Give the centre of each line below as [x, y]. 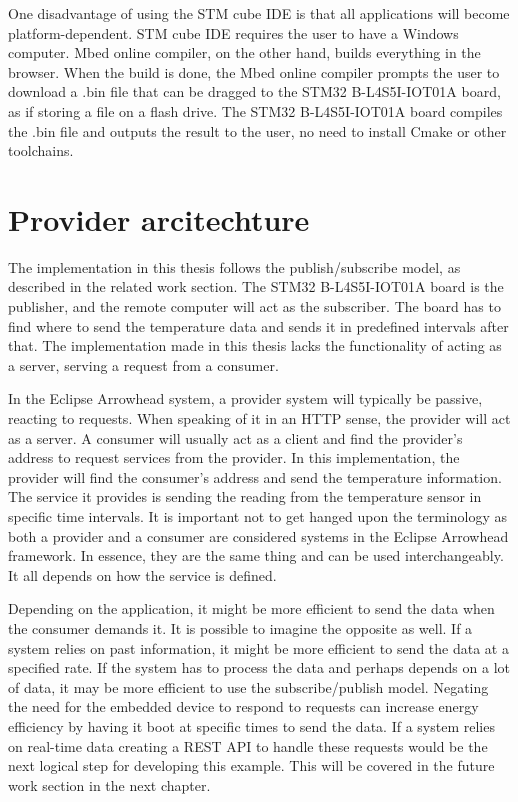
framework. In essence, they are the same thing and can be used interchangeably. [256, 555]
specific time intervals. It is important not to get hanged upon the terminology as [257, 516]
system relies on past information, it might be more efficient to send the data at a [258, 647]
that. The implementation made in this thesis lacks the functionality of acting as [255, 345]
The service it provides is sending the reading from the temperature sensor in [245, 496]
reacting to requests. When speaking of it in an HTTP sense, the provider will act [259, 418]
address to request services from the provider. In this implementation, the [234, 457]
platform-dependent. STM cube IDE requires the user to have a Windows [233, 32]
